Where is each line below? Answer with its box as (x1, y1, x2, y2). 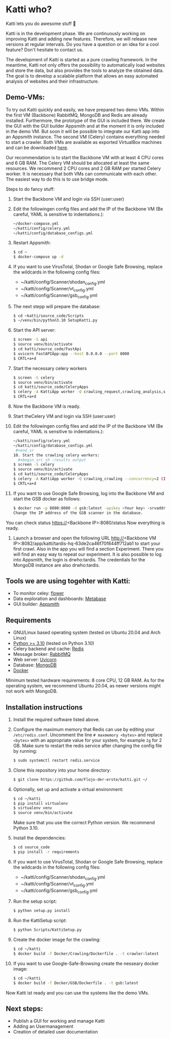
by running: (13, 748, 38, 754)
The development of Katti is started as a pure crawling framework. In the (6, 56, 158, 62)
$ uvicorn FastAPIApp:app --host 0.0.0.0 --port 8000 (13, 351, 129, 356)
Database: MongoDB (13, 662, 57, 668)
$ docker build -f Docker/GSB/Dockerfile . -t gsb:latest (13, 980, 139, 985)
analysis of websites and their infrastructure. (6, 78, 99, 84)
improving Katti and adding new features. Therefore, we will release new (6, 36, 157, 42)
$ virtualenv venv (13, 805, 52, 811)
